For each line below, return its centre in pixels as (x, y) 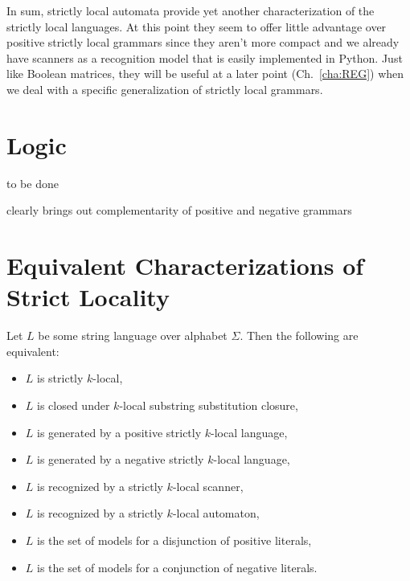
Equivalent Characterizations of (185, 266)
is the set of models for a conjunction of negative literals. (177, 567)
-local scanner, (208, 486)
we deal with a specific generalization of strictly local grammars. (165, 89)
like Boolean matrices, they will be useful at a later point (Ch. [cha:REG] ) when (205, 74)
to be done (33, 183)
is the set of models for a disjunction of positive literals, (174, 540)
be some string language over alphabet (133, 336)
